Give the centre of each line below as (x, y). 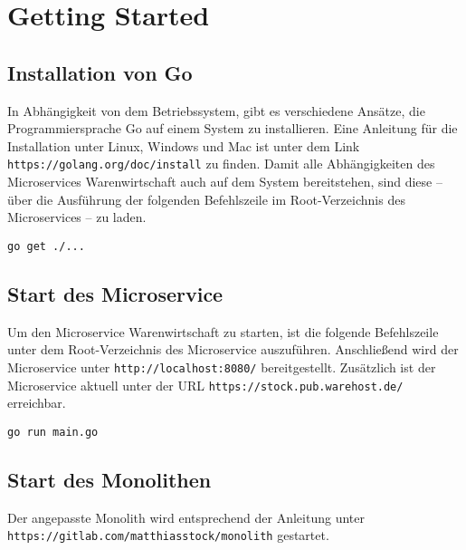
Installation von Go (100, 72)
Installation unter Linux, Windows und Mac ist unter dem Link (184, 145)
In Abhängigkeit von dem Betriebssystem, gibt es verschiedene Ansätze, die (216, 110)
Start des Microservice (115, 293)
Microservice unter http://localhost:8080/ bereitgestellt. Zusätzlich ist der (222, 367)
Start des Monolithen (109, 479)
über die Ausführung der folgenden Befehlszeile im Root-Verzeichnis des (206, 199)
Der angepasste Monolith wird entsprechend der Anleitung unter (186, 517)
